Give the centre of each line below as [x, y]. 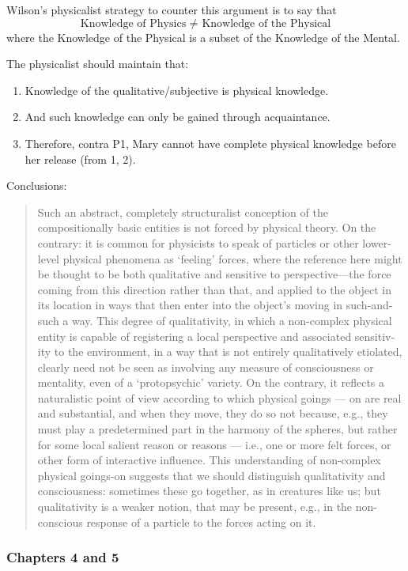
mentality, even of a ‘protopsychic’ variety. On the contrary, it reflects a [211, 382]
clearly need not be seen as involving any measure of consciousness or [206, 367]
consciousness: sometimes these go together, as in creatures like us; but [209, 491]
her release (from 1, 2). [80, 159]
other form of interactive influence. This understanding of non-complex [209, 460]
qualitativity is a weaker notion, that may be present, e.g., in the [195, 507]
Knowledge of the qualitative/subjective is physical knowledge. [177, 90]
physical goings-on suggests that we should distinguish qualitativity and [212, 475]
